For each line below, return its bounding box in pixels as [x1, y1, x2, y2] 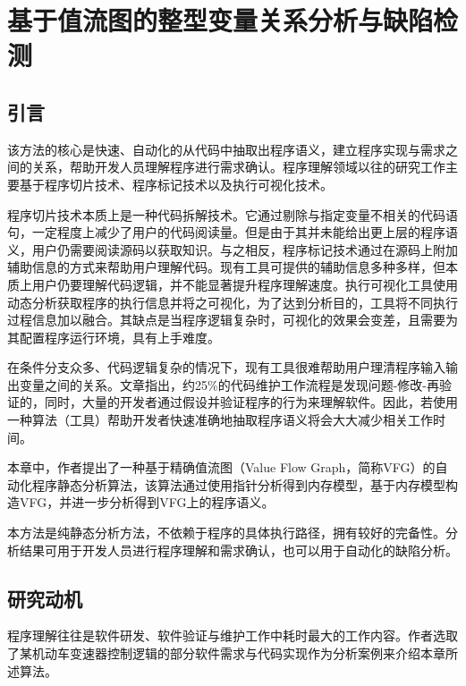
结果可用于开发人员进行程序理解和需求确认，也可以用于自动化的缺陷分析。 [19, 540, 458, 559]
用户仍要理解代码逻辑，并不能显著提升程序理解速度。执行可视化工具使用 [31, 275, 458, 293]
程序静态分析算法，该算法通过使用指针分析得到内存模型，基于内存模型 [31, 475, 445, 494]
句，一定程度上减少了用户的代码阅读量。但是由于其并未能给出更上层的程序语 [7, 223, 458, 241]
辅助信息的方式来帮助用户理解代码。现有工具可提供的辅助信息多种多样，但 [7, 258, 445, 276]
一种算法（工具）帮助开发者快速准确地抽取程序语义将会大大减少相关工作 [7, 411, 433, 429]
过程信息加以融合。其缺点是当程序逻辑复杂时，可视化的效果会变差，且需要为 [7, 310, 458, 329]
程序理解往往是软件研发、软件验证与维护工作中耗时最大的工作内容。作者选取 [7, 626, 458, 645]
